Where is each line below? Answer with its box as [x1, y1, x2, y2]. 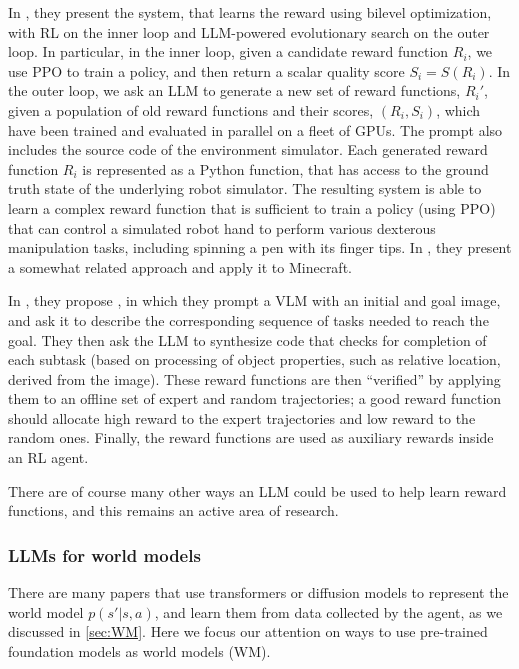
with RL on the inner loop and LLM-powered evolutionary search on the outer [8, 21, 490, 42]
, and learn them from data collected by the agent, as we [154, 601, 503, 622]
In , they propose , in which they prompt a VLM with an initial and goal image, [8, 290, 501, 311]
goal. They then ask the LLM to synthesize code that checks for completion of [8, 329, 487, 350]
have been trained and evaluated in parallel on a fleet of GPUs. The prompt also [8, 119, 503, 140]
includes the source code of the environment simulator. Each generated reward [8, 139, 488, 160]
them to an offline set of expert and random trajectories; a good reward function [8, 388, 502, 409]
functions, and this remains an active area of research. [8, 500, 339, 521]
